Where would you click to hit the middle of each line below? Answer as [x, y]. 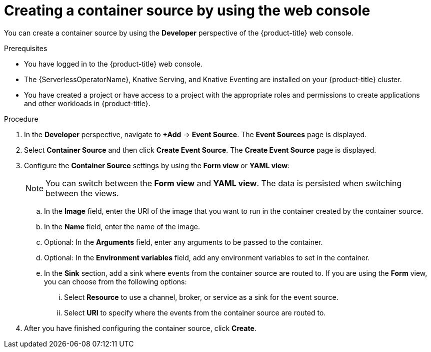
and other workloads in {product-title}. [87, 103]
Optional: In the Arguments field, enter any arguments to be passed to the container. [183, 242]
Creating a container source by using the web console [187, 11]
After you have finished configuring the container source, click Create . [140, 328]
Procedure [21, 119]
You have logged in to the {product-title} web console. [113, 64]
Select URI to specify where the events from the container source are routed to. [195, 312]
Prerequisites [26, 48]
